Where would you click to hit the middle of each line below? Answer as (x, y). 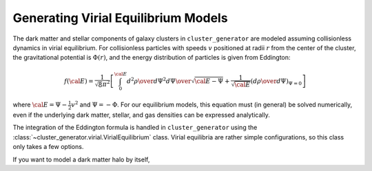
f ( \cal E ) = (79, 81)
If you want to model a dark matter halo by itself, (81, 159)
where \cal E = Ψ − (40, 105)
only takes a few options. (48, 147)
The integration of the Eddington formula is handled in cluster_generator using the (135, 128)
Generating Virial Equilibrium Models (120, 18)
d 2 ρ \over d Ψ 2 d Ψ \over (159, 80)
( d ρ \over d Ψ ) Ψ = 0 (276, 82)
